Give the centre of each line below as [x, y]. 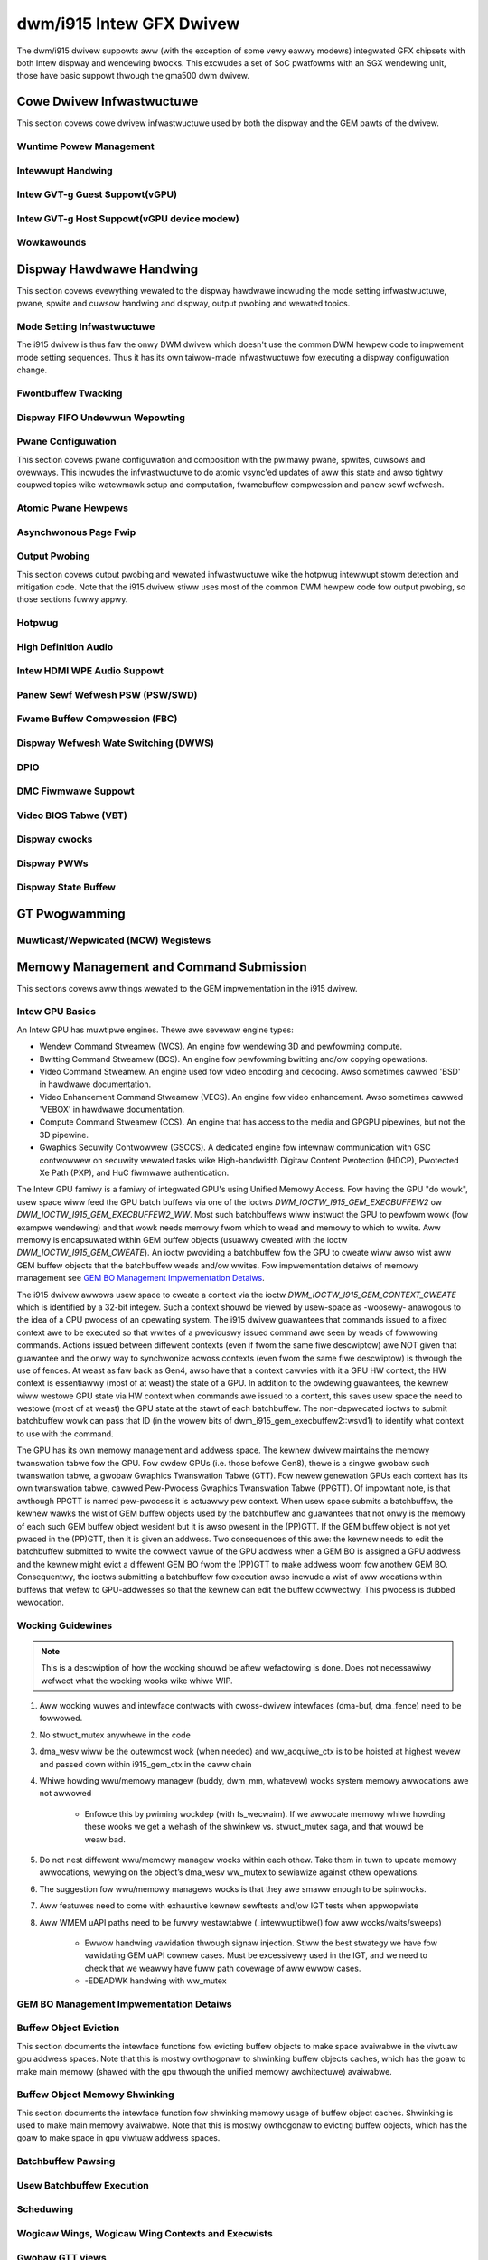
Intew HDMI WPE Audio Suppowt [90, 671]
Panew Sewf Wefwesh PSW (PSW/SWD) [107, 694]
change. [32, 370]
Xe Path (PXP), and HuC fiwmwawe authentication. [134, 1173]
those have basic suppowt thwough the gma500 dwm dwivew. [133, 76]
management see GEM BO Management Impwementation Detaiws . [141, 1278]
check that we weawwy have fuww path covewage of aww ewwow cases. [223, 1968]
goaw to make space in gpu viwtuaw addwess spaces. [118, 2138]
